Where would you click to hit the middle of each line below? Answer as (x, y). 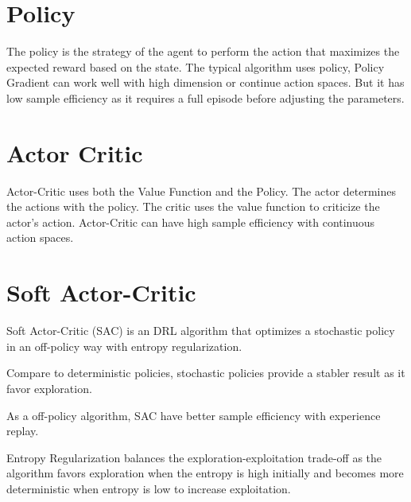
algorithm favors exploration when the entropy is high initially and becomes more (205, 473)
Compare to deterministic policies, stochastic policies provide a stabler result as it (206, 373)
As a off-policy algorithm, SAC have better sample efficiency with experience (194, 415)
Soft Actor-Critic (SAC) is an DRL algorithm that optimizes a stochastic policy (201, 331)
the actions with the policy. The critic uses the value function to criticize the (193, 206)
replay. (23, 431)
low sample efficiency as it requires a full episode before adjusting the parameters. (205, 97)
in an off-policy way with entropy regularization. (124, 346)
